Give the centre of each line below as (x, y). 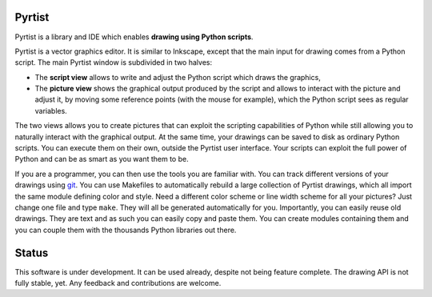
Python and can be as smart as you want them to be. (102, 159)
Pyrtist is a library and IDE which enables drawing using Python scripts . (134, 37)
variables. (51, 110)
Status (32, 253)
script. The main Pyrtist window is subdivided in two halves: (113, 62)
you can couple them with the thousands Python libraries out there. (126, 230)
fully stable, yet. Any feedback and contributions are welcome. (118, 283)
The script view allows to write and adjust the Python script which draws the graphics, (178, 77)
